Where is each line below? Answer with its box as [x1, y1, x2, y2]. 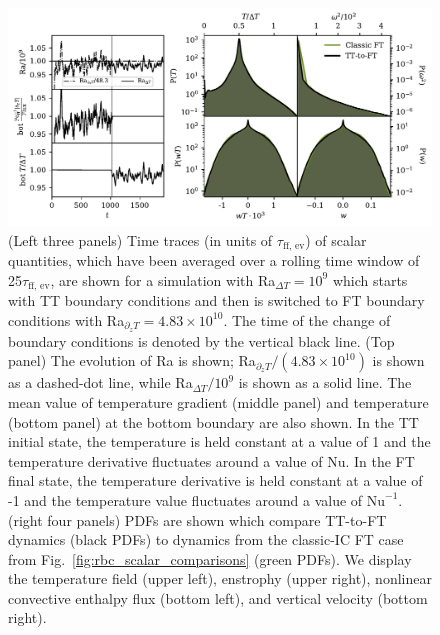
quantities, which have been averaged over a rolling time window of [8, 250, 420, 271]
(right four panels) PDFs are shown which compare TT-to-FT [8, 509, 387, 530]
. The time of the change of [223, 309, 391, 330]
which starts [332, 269, 408, 290]
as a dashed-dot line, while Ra [8, 372, 193, 393]
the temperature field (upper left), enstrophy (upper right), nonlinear [8, 568, 432, 589]
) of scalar [305, 229, 367, 250]
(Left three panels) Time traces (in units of [8, 229, 273, 250]
